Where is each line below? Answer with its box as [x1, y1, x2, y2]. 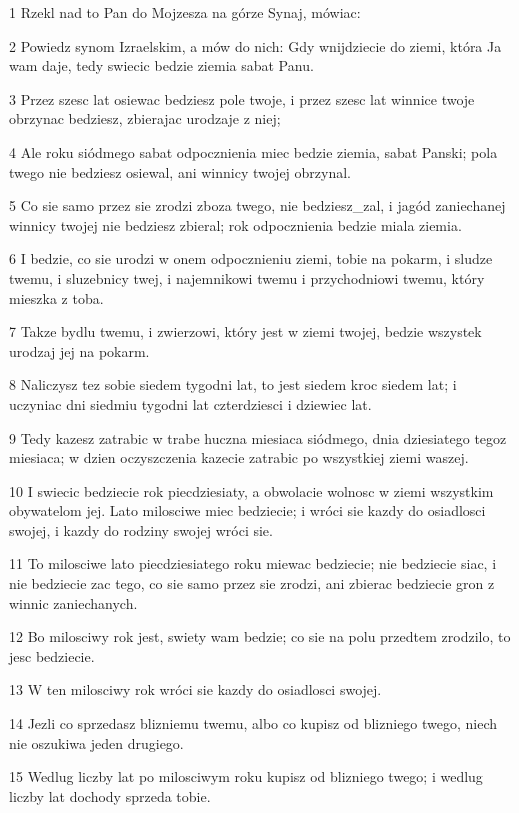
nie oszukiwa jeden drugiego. [9, 732, 184, 753]
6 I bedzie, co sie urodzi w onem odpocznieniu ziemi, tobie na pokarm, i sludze [9, 248, 493, 269]
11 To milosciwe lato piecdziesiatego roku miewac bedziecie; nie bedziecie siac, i [9, 553, 497, 574]
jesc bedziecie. [9, 645, 95, 666]
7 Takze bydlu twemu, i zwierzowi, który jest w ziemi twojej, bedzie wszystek [9, 321, 482, 342]
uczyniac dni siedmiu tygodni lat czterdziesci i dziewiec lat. [9, 393, 372, 414]
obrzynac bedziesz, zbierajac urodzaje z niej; [9, 108, 281, 129]
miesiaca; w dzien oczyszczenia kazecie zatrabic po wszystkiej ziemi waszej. [9, 447, 469, 468]
